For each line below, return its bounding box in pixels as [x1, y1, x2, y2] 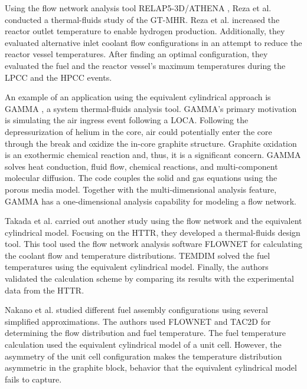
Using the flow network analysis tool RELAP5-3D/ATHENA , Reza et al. [5, 2, 272, 14]
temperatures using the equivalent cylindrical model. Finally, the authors [5, 261, 269, 273]
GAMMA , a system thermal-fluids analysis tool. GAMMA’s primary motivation [5, 102, 297, 114]
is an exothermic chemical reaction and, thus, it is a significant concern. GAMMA [5, 149, 301, 161]
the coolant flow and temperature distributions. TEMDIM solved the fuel [5, 249, 270, 261]
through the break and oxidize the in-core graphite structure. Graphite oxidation [5, 137, 297, 149]
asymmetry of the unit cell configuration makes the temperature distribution [5, 350, 282, 362]
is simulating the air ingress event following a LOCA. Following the [5, 114, 249, 126]
